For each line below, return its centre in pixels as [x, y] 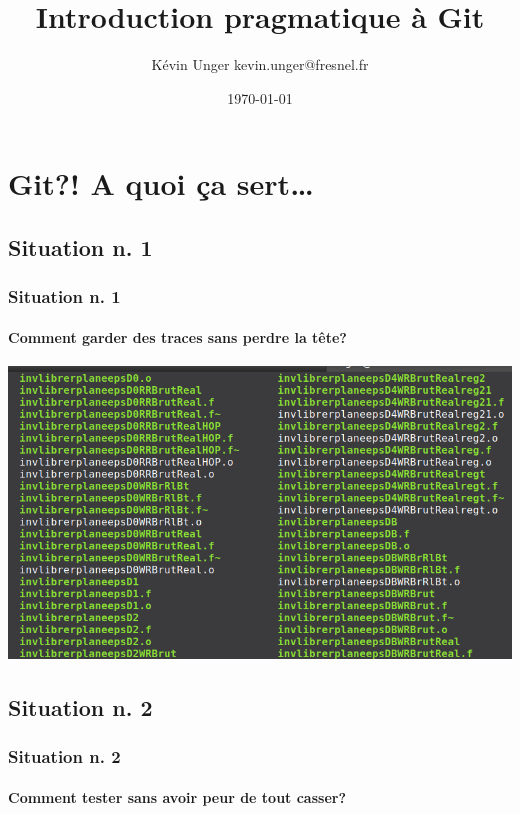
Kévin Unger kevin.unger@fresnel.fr [260, 64]
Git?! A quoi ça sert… [161, 183]
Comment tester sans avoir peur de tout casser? [177, 796]
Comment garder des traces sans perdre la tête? [177, 336]
